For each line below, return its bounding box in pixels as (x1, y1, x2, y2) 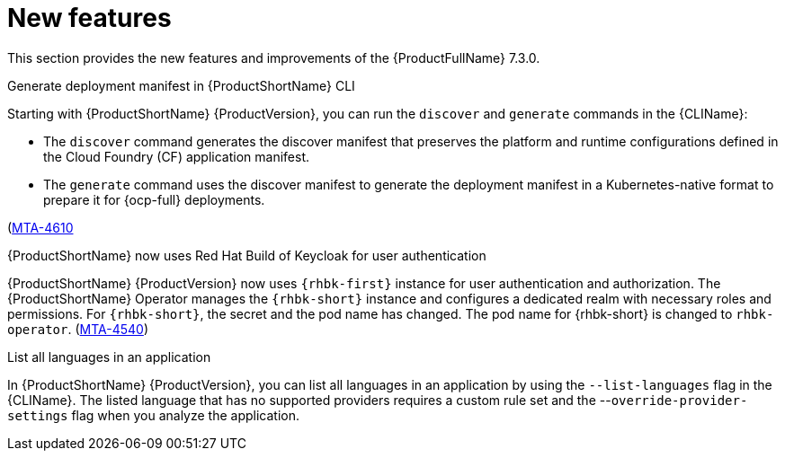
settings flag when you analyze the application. (7, 407, 300, 423)
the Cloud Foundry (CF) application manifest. (43, 148, 310, 164)
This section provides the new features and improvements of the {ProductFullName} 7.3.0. (7, 49, 540, 66)
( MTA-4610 (7, 219, 74, 235)
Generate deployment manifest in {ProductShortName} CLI (7, 77, 355, 93)
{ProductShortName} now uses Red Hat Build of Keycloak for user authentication (7, 247, 486, 263)
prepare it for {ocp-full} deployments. (43, 191, 265, 207)
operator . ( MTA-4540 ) (7, 321, 148, 337)
